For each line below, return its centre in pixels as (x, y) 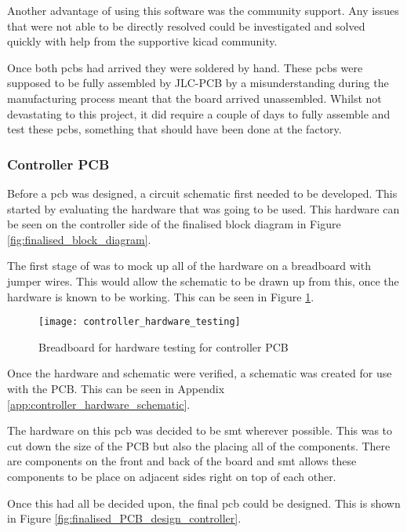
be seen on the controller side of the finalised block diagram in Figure (174, 224)
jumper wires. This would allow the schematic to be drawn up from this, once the (203, 281)
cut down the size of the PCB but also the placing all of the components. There (199, 445)
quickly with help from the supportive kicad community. (142, 41)
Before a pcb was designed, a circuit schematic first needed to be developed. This (202, 193)
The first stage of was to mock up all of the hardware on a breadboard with (189, 266)
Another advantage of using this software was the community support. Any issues (203, 10)
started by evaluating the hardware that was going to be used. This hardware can (203, 208)
